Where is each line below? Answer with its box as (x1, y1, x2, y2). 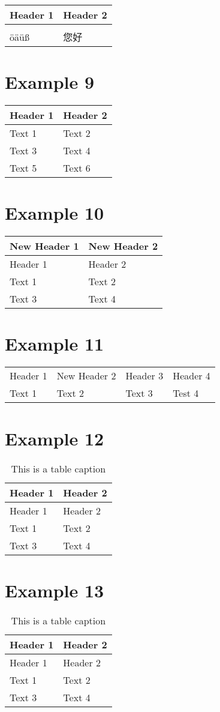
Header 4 (173, 369, 210, 383)
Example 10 (5, 201, 104, 225)
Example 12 (5, 426, 104, 450)
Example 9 (5, 70, 95, 94)
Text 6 (63, 161, 91, 175)
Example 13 (5, 578, 104, 602)
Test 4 (173, 386, 199, 400)
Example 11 (5, 331, 104, 356)
